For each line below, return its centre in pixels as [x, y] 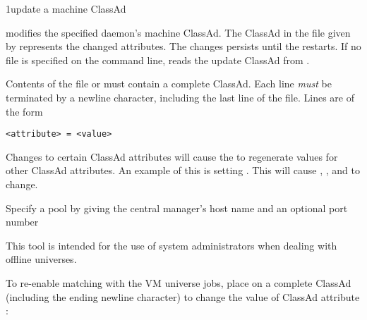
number [22, 222]
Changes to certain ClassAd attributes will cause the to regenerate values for [172, 156]
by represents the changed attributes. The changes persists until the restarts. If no [183, 46]
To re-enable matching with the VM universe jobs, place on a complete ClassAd [179, 282]
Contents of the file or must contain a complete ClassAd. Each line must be [169, 84]
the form [24, 111]
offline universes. [41, 259]
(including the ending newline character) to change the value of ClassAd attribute [183, 296]
